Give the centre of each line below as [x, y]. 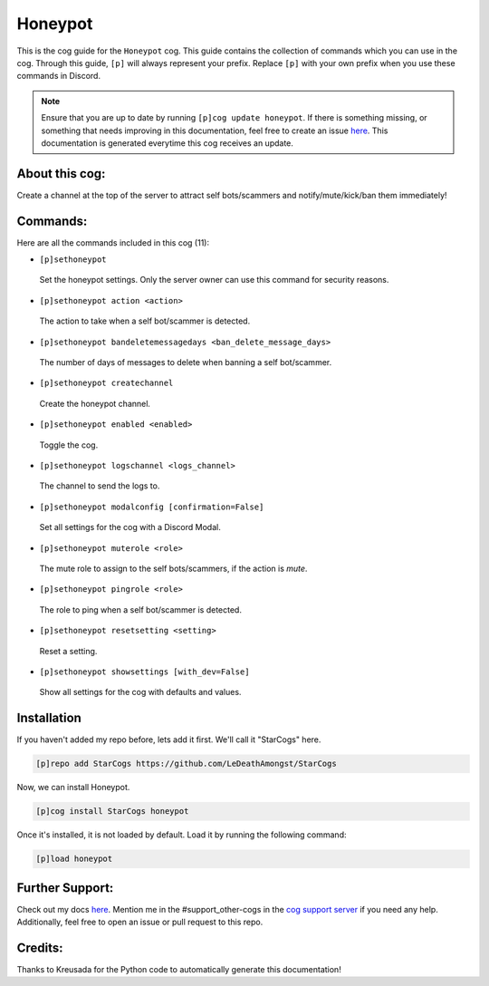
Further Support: [65, 888]
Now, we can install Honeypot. [73, 788]
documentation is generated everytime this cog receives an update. [168, 143]
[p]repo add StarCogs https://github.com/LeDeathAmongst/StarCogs [186, 764]
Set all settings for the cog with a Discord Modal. [130, 527]
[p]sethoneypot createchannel [106, 383]
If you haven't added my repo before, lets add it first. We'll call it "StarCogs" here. [169, 739]
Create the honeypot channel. [95, 403]
